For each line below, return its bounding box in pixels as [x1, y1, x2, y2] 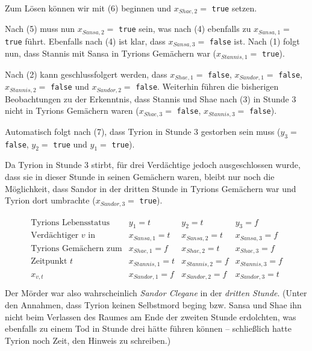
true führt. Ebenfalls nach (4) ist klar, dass [5, 34, 166, 47]
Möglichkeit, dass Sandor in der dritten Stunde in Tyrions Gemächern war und [5, 182, 296, 194]
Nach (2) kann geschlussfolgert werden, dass [5, 67, 167, 80]
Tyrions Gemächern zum [31, 244, 122, 253]
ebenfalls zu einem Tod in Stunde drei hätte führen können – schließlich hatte [5, 322, 292, 335]
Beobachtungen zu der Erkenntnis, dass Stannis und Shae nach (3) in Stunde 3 [5, 92, 296, 105]
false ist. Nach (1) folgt [209, 34, 300, 47]
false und [50, 80, 89, 93]
